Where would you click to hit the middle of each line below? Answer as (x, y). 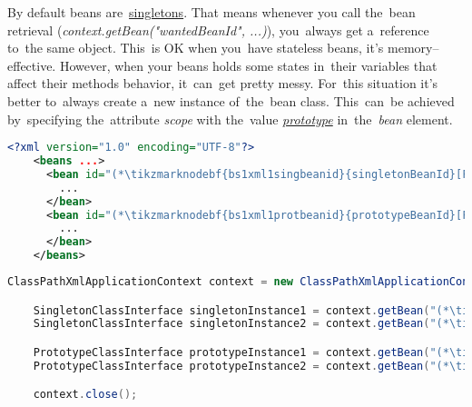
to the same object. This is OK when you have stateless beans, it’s (196, 48)
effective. (32, 65)
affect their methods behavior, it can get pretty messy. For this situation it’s (223, 83)
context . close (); (85, 395)
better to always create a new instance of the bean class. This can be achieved (231, 100)
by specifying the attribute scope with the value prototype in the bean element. (230, 119)
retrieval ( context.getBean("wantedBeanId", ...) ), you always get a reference (218, 30)
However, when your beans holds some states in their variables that (248, 65)
